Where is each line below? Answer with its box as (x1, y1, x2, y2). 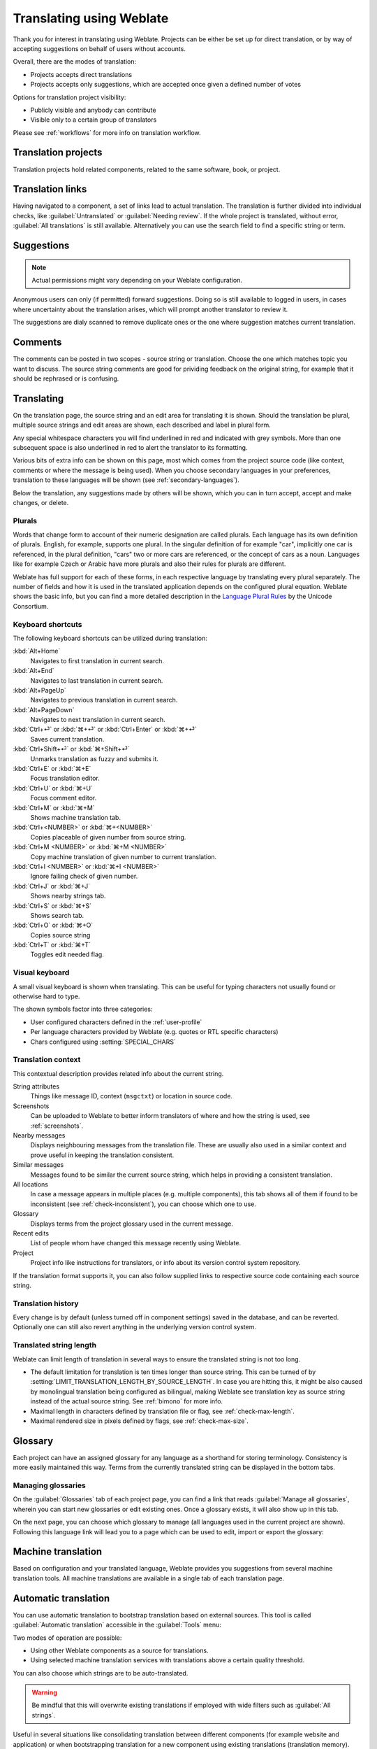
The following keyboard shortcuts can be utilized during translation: (13, 634, 207, 642)
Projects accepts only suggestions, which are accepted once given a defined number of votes (30, 80, 302, 89)
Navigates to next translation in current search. (30, 716, 165, 724)
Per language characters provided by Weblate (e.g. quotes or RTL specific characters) (30, 1028, 279, 1036)
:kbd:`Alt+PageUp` (13, 686, 66, 694)
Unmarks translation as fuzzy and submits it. (30, 754, 158, 763)
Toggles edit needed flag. (30, 950, 104, 958)
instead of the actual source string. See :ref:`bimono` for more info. (30, 1397, 223, 1405)
